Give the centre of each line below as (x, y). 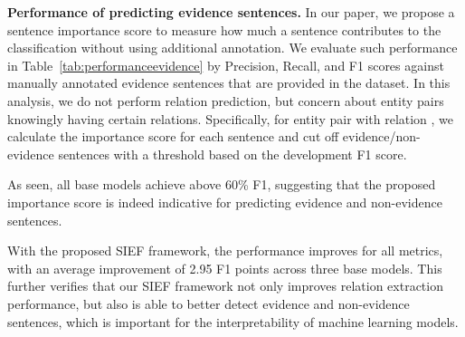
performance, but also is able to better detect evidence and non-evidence (209, 303)
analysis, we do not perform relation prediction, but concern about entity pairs (226, 100)
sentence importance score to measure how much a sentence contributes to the (224, 29)
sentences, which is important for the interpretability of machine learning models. (233, 321)
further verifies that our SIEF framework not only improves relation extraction (225, 286)
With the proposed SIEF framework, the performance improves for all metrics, (225, 250)
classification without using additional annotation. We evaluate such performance (232, 48)
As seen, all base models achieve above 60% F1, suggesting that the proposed (222, 184)
